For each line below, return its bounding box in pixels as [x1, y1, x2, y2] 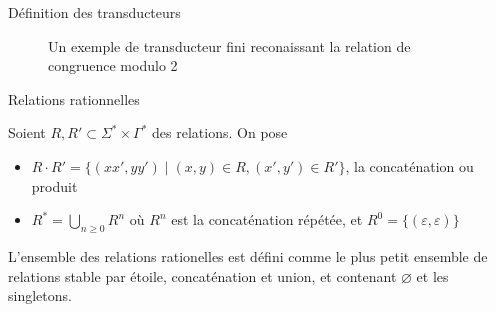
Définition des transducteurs [8, 2, 181, 22]
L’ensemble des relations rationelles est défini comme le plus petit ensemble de [8, 245, 488, 266]
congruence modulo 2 [48, 55, 178, 76]
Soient [8, 122, 46, 143]
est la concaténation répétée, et [171, 209, 363, 230]
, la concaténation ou [345, 155, 474, 176]
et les [416, 265, 449, 286]
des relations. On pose [152, 122, 288, 143]
